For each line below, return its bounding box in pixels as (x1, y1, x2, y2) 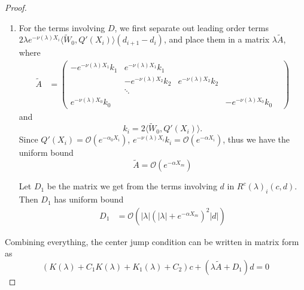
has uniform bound (54, 193, 124, 206)
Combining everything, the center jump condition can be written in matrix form (5, 235, 299, 247)
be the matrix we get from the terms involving (47, 180, 217, 192)
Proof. (5, 1, 27, 13)
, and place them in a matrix (163, 33, 270, 46)
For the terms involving (19, 21, 105, 34)
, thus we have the (223, 133, 290, 146)
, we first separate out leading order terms (114, 21, 269, 34)
